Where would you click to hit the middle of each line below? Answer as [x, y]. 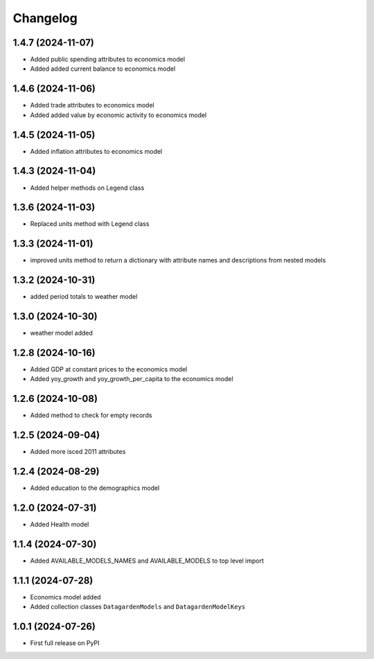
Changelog [45, 18]
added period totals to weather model [84, 297]
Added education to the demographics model [95, 488]
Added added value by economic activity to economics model [118, 115]
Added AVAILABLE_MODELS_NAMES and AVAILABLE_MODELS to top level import [147, 561]
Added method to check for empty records [91, 415]
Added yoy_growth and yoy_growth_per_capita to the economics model [132, 379]
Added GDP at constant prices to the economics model [109, 369]
